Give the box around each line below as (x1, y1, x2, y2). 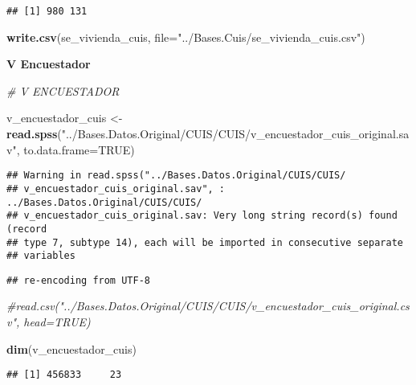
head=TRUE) (23, 313, 91, 330)
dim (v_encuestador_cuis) (6, 340, 137, 357)
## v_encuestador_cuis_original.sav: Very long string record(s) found (6, 210, 398, 222)
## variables (6, 250, 75, 262)
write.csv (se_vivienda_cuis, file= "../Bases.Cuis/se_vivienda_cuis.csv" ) (6, 28, 365, 45)
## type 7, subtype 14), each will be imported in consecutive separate (6, 236, 403, 248)
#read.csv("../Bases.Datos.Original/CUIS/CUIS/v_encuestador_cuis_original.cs (6, 297, 410, 314)
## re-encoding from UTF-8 (6, 274, 150, 286)
